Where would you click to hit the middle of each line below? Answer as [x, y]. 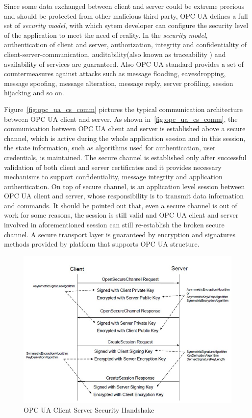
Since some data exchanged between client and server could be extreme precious [124, 6]
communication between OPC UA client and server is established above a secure [125, 128]
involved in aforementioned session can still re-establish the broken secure [114, 225]
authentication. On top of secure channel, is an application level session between [125, 186]
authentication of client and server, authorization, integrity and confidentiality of [125, 44]
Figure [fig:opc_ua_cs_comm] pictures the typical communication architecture [124, 109]
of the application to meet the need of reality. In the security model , [106, 35]
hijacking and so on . [34, 93]
